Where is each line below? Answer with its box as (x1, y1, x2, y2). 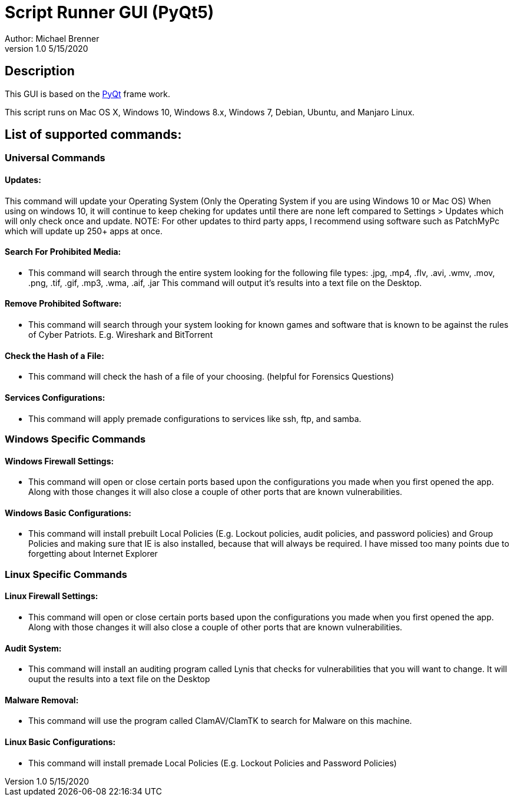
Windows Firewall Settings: (5, 456, 114, 466)
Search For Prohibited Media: (5, 247, 121, 257)
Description (5, 64, 75, 79)
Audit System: (5, 643, 62, 653)
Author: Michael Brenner (5, 33, 100, 44)
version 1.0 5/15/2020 (5, 43, 88, 54)
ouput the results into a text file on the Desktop (28, 674, 210, 684)
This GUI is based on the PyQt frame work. (5, 88, 171, 99)
